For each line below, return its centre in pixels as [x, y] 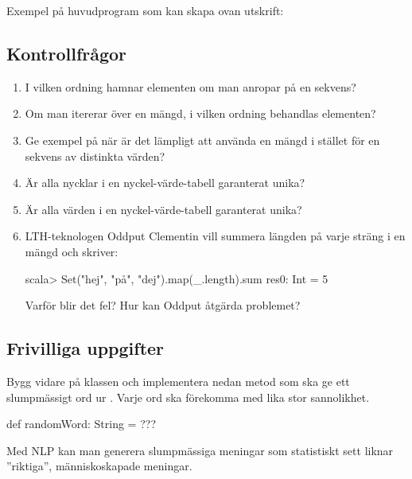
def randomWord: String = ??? [81, 424]
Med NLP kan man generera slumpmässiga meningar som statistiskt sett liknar [200, 450]
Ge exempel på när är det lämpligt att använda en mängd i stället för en [202, 140]
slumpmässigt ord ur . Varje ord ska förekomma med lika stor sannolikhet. [188, 397]
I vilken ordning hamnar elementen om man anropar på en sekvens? [190, 86]
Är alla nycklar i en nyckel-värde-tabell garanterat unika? [165, 183]
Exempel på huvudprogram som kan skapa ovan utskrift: [145, 10]
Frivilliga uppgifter [86, 348]
